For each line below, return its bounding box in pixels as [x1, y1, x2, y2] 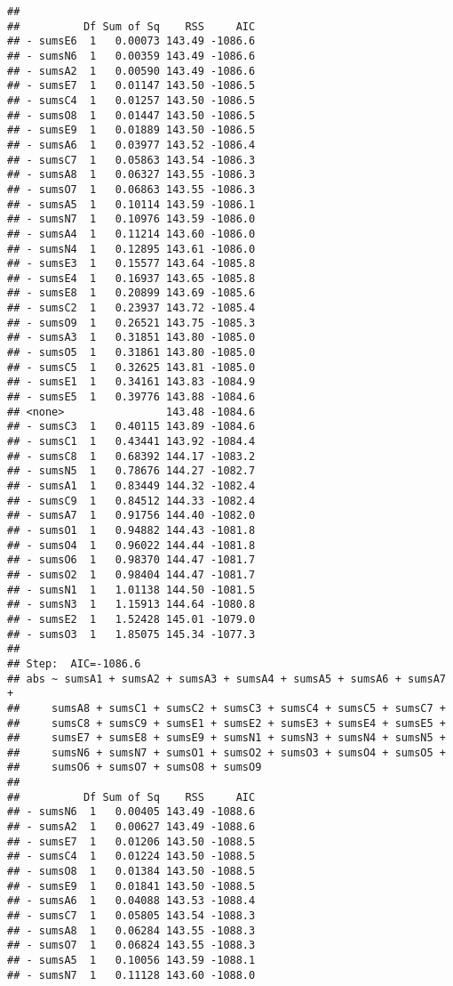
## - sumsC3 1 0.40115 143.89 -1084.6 [7, 420, 256, 433]
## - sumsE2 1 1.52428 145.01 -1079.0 [7, 612, 256, 626]
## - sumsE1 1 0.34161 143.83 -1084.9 [7, 376, 256, 389]
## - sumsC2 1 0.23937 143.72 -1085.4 [7, 302, 256, 315]
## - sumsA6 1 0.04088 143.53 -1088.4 [7, 894, 256, 908]
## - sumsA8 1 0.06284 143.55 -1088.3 [7, 924, 256, 937]
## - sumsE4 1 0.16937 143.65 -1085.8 [7, 271, 256, 285]
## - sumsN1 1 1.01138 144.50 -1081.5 [7, 583, 256, 596]
